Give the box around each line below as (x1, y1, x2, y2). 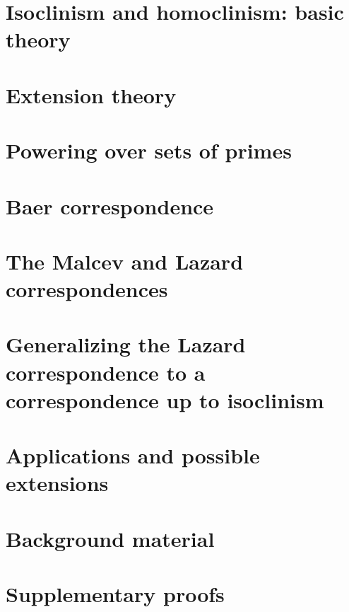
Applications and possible (6, 441, 260, 470)
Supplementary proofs (6, 579, 225, 608)
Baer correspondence (6, 191, 214, 220)
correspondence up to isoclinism (6, 385, 324, 414)
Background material (6, 524, 215, 553)
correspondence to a (6, 357, 206, 386)
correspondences (6, 275, 168, 304)
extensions (6, 468, 109, 497)
